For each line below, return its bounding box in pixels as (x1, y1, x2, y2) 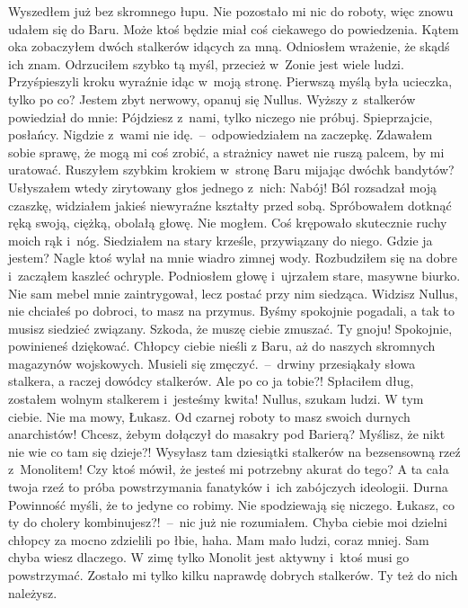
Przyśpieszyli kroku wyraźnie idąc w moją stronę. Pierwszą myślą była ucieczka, (8, 72, 453, 91)
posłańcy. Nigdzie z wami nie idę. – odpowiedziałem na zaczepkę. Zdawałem (8, 125, 433, 144)
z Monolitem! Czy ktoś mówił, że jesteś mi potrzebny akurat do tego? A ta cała (8, 460, 449, 478)
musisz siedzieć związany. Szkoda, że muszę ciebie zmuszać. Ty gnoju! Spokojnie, (8, 318, 453, 337)
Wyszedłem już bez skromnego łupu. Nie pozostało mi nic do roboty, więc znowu (8, 2, 454, 20)
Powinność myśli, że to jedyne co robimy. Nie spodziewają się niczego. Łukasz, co (8, 495, 455, 514)
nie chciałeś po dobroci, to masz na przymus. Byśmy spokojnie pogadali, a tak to (8, 301, 455, 320)
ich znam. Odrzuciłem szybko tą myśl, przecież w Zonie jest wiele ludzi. (8, 54, 404, 73)
